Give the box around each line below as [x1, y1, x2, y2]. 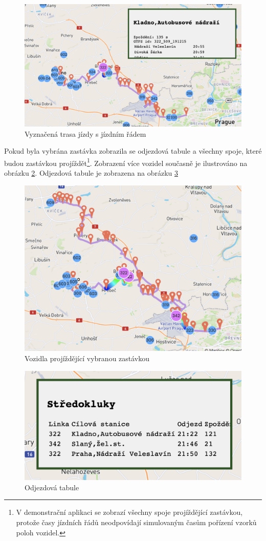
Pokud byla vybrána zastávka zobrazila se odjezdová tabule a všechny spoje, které [4, 145, 262, 156]
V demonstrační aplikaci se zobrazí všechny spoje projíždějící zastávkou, [16, 507, 243, 517]
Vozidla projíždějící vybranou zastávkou [25, 352, 150, 363]
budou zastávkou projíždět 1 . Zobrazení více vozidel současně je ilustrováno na [4, 156, 248, 168]
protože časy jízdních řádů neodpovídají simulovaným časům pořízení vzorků [16, 516, 257, 527]
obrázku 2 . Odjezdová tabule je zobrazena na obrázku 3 [4, 167, 179, 178]
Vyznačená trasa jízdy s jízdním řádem [25, 128, 146, 139]
